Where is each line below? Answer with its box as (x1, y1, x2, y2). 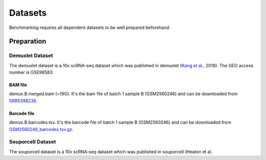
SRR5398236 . (9, 98, 37, 104)
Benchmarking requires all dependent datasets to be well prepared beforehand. (9, 25, 171, 30)
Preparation (9, 37, 46, 46)
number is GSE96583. (9, 69, 54, 76)
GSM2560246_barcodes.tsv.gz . (9, 126, 74, 132)
